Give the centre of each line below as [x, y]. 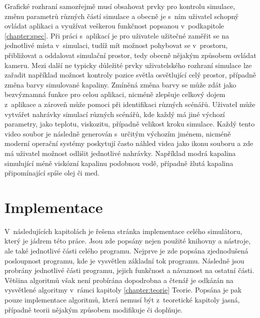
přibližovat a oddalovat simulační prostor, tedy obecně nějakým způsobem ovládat [130, 55]
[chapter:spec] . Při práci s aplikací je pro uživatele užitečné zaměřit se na [117, 35]
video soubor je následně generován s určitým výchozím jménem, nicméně [118, 133]
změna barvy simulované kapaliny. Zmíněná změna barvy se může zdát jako [120, 84]
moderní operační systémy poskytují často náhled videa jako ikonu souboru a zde [129, 143]
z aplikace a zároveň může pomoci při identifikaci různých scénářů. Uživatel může [130, 104]
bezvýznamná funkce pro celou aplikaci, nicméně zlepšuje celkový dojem [115, 94]
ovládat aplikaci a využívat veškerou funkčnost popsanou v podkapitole [114, 26]
